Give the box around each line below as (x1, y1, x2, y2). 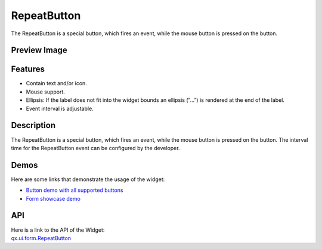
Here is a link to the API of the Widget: (11, 226, 105, 234)
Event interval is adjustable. (26, 105, 94, 112)
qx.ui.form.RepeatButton (11, 234, 72, 241)
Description (11, 120, 56, 130)
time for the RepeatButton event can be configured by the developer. (11, 144, 180, 151)
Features (11, 64, 45, 74)
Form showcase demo (26, 195, 80, 202)
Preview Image (11, 45, 68, 55)
